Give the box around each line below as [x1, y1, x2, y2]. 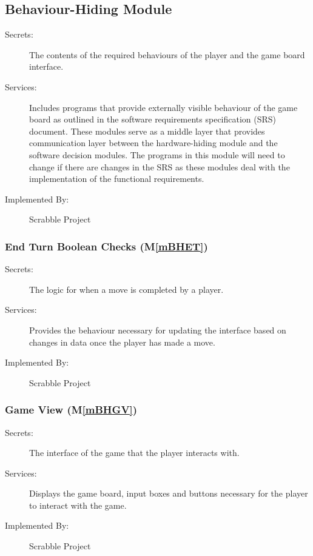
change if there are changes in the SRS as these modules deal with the [29, 160, 290, 173]
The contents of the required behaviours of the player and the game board [29, 48, 305, 61]
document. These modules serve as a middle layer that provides [29, 124, 265, 137]
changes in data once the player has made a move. [29, 335, 215, 348]
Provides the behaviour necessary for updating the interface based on [29, 323, 286, 336]
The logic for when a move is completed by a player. [29, 283, 224, 295]
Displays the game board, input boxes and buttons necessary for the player [29, 487, 308, 500]
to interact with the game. [29, 498, 127, 511]
